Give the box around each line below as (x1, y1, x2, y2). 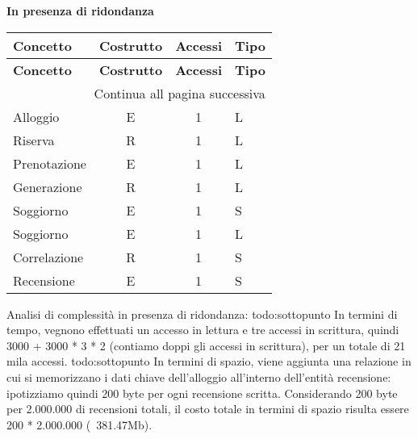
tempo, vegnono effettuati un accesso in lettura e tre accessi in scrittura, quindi (6, 321, 399, 338)
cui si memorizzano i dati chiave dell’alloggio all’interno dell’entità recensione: (6, 368, 391, 385)
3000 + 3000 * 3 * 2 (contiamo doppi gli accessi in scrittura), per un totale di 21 (6, 337, 406, 353)
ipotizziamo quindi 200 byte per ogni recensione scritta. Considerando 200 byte (6, 384, 398, 401)
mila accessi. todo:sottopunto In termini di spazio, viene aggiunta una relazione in (6, 353, 412, 370)
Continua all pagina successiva (94, 83, 265, 102)
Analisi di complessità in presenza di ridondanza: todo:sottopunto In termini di (6, 305, 398, 322)
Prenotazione (13, 153, 86, 173)
